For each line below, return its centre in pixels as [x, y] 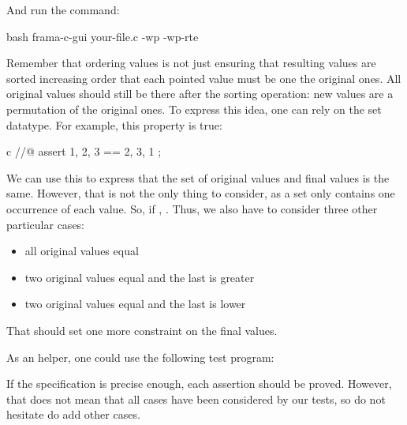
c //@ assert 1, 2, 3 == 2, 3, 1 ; [84, 151]
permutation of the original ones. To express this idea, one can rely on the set [194, 109]
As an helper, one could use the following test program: [140, 357]
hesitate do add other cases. [73, 414]
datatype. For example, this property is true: [114, 124]
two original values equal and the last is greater [140, 277]
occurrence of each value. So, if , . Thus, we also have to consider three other [192, 208]
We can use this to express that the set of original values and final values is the [198, 177]
